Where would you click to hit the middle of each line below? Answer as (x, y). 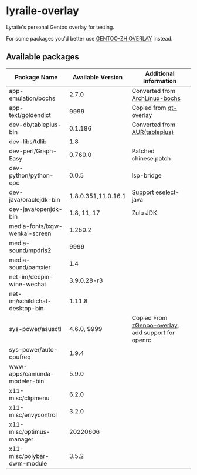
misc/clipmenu (29, 398)
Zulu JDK (144, 213)
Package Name (36, 77)
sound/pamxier (30, 267)
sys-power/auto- (33, 349)
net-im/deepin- (31, 276)
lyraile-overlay (43, 11)
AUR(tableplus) (153, 132)
